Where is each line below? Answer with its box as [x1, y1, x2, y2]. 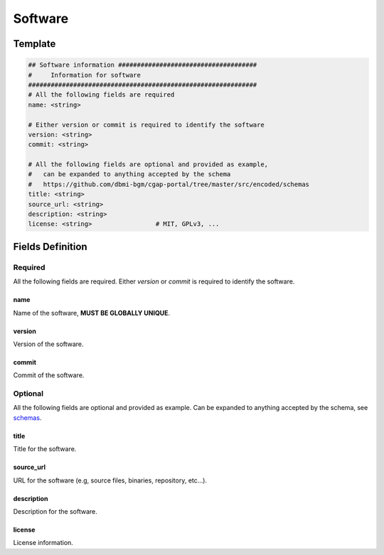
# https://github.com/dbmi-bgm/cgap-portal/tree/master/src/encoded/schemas [28, 180, 309, 188]
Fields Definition [13, 240, 88, 252]
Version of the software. [13, 340, 85, 348]
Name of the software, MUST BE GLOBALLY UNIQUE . [13, 308, 171, 317]
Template [13, 38, 56, 50]
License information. [13, 539, 74, 547]
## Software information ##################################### [28, 61, 257, 69]
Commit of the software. [13, 371, 85, 379]
